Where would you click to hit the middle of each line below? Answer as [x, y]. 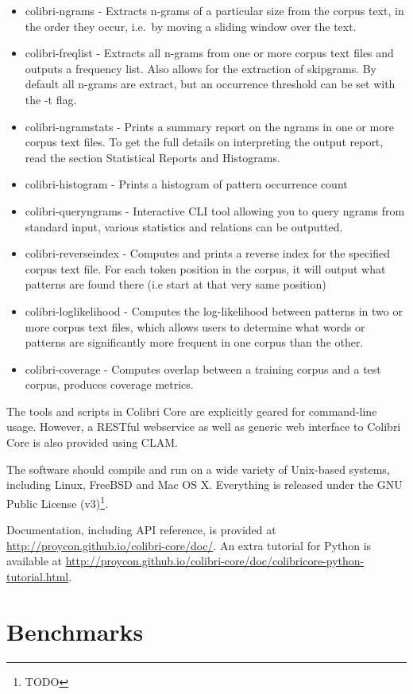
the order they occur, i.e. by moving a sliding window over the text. [191, 26]
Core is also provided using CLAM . [92, 442]
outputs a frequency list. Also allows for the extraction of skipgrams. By [201, 68]
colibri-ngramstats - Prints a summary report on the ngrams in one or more [209, 126]
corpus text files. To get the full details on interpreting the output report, [204, 142]
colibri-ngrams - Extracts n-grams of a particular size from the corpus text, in [214, 10]
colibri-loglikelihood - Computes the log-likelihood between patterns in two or [214, 310]
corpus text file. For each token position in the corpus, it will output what [205, 268]
